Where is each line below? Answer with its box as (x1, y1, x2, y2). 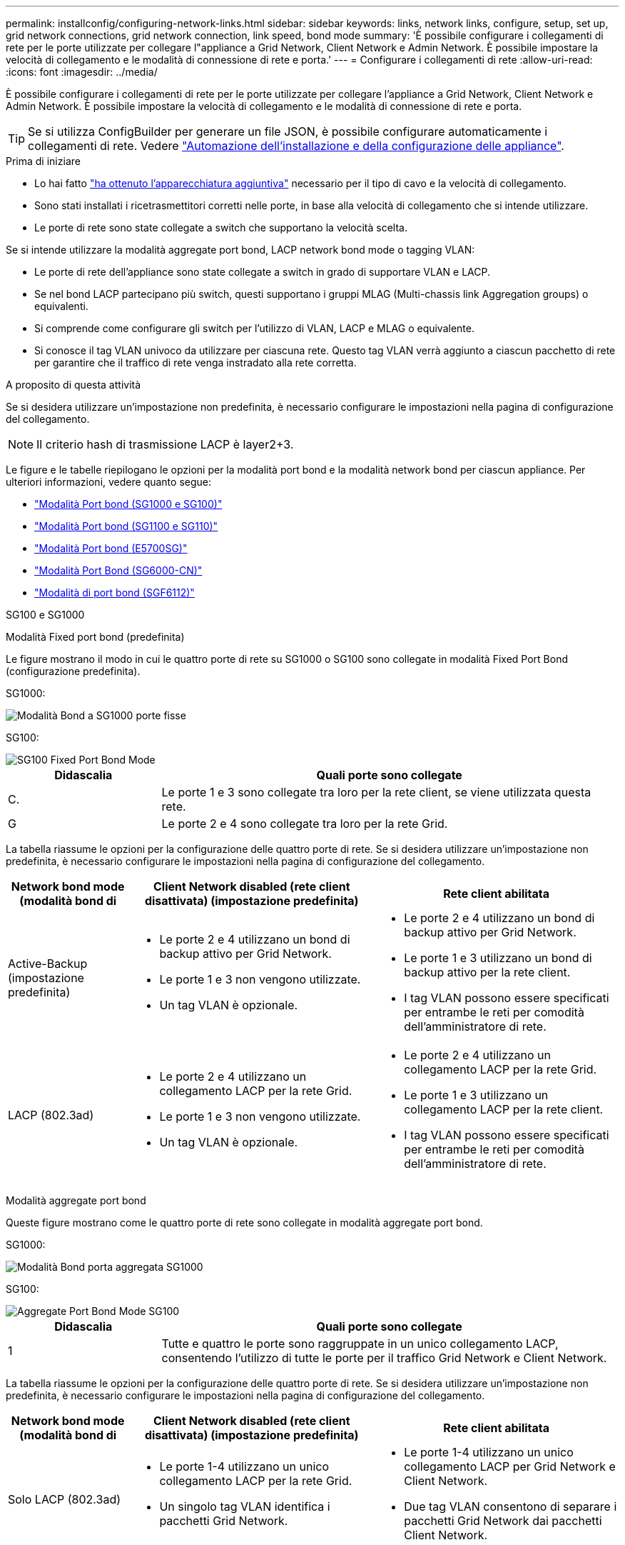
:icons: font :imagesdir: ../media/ (6, 66, 158, 78)
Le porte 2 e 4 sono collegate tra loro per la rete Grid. (161, 816, 448, 831)
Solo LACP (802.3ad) (8, 1492, 121, 1506)
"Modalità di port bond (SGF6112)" (34, 586, 195, 599)
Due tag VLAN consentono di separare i (404, 1499, 617, 1514)
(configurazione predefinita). (6, 665, 141, 677)
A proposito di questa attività (6, 379, 141, 391)
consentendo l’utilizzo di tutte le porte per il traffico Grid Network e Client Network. (161, 1351, 607, 1365)
